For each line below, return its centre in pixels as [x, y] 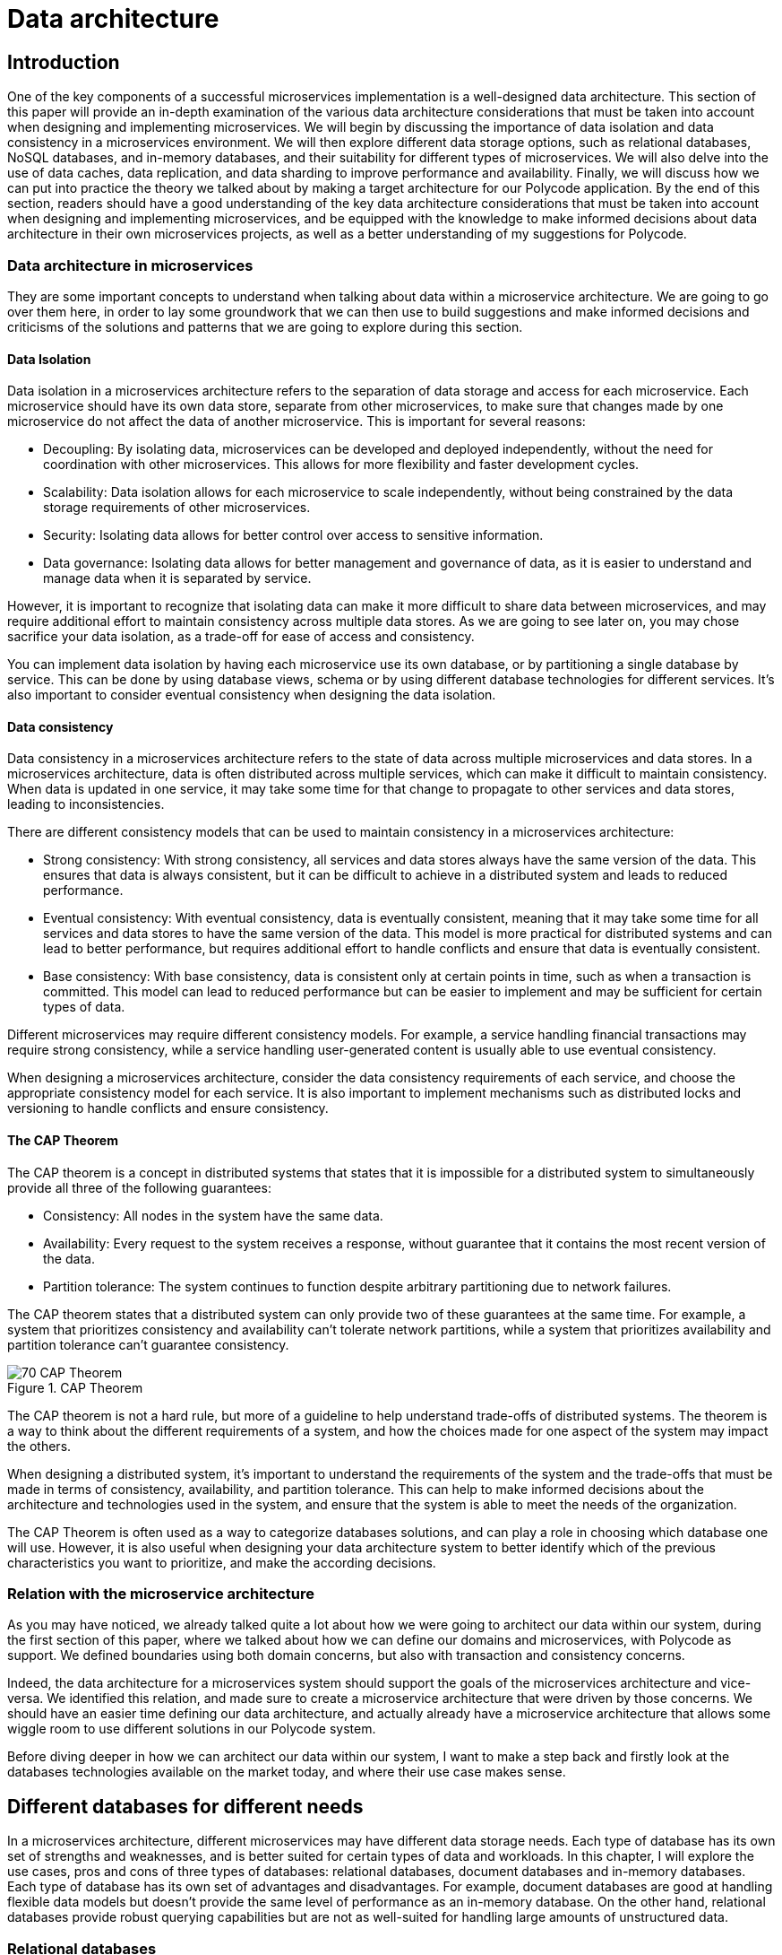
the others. [39, 1446]
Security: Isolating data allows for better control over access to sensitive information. [293, 535]
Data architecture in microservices [130, 265]
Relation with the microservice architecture [161, 1593]
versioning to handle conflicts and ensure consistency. [168, 1108]
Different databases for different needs [185, 1806]
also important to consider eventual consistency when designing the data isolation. [252, 695]
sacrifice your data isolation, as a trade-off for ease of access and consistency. [241, 637]
